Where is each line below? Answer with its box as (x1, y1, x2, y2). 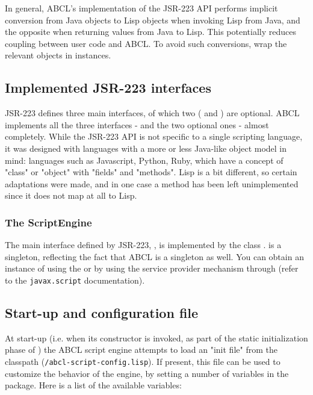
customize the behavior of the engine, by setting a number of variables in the (5, 367, 289, 379)
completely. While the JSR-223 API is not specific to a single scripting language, (5, 130, 303, 143)
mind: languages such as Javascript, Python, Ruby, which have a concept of (5, 154, 284, 166)
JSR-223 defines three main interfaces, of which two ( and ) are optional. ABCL (5, 107, 300, 119)
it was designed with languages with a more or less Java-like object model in (5, 142, 287, 154)
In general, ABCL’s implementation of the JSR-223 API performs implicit (5, 2, 278, 14)
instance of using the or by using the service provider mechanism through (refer (5, 262, 299, 275)
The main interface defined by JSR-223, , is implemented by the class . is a (5, 238, 282, 251)
